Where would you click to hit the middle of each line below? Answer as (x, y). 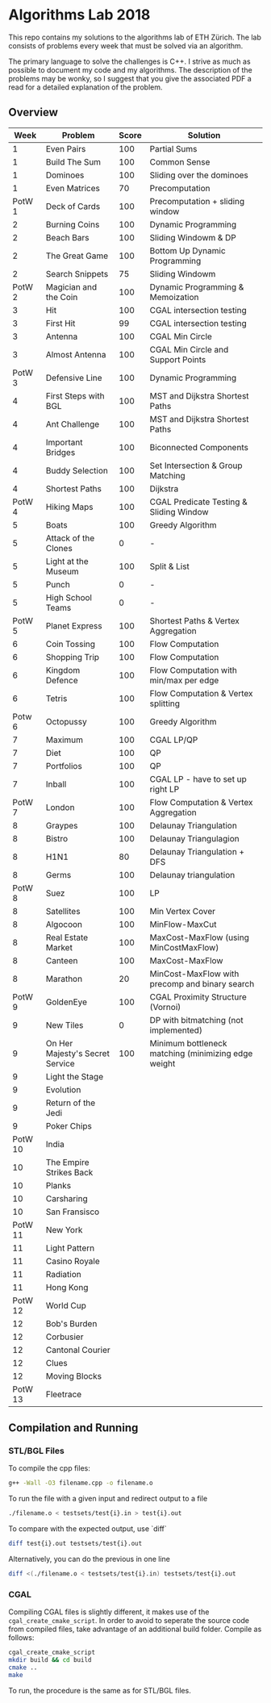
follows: (21, 1638)
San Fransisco (73, 1212)
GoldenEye (66, 1002)
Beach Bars (67, 237)
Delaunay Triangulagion (194, 838)
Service (60, 1063)
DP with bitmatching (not (196, 1020)
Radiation (64, 1274)
